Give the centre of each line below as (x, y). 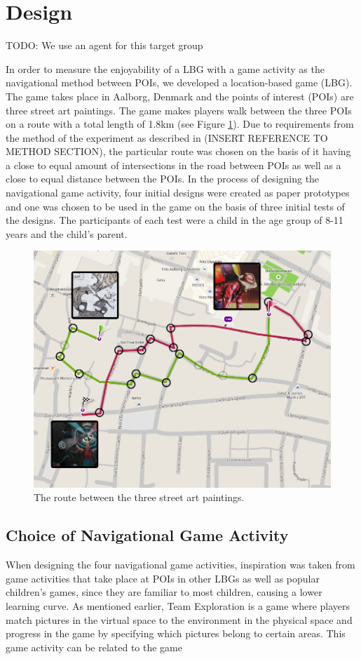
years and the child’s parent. (67, 233)
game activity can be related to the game (94, 647)
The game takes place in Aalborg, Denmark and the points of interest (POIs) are (180, 96)
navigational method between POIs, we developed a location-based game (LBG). (179, 82)
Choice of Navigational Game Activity (147, 535)
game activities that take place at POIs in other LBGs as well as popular (163, 578)
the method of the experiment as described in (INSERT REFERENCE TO (167, 137)
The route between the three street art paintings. (139, 497)
